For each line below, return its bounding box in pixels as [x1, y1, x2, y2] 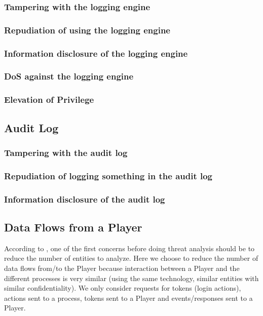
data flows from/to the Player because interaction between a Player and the [4, 262, 240, 273]
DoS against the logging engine [4, 70, 134, 83]
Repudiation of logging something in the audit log [4, 169, 213, 182]
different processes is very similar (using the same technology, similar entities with [4, 272, 259, 283]
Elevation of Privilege [4, 93, 94, 106]
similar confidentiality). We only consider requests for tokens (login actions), [4, 283, 241, 293]
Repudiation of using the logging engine [4, 23, 170, 36]
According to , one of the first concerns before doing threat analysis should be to [4, 243, 255, 253]
